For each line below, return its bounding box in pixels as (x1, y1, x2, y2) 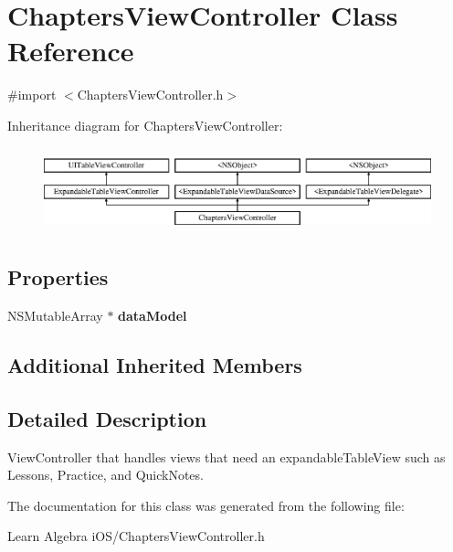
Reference (7, 32, 134, 69)
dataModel (118, 305, 187, 324)
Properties (7, 263, 109, 292)
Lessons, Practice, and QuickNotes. (7, 465, 204, 484)
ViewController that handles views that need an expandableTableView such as (7, 447, 446, 466)
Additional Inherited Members (7, 350, 302, 378)
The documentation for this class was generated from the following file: (7, 495, 405, 515)
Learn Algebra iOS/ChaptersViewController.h (7, 526, 265, 546)
